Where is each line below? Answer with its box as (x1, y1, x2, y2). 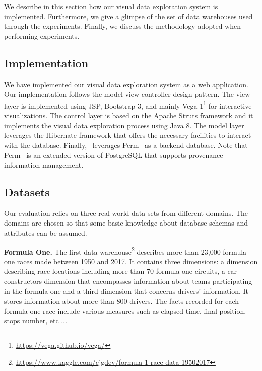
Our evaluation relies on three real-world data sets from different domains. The (4, 207, 248, 218)
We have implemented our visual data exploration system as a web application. (4, 79, 248, 89)
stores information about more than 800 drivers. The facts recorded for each (4, 295, 239, 306)
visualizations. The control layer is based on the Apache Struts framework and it (4, 110, 253, 121)
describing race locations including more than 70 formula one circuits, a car (4, 266, 237, 276)
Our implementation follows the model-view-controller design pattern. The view (4, 89, 250, 99)
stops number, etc (4, 315, 59, 326)
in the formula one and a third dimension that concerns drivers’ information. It (4, 285, 249, 296)
